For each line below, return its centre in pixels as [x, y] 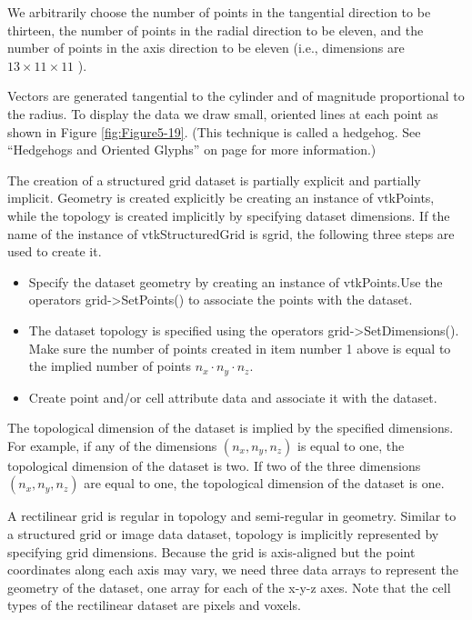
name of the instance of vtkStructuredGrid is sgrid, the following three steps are [231, 233]
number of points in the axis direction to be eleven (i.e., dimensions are [206, 48]
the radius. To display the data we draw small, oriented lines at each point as [223, 113]
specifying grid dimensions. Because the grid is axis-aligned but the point [211, 551]
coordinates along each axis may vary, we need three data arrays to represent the [233, 570]
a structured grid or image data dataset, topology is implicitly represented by [223, 533]
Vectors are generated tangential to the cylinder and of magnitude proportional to [236, 96]
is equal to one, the [351, 445]
